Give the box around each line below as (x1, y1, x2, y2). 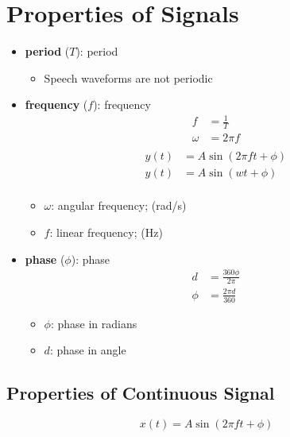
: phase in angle (49, 342, 126, 358)
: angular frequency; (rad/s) (51, 197, 187, 214)
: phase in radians (50, 315, 137, 331)
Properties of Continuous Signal (6, 381, 275, 405)
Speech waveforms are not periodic (44, 69, 213, 86)
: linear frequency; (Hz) (49, 224, 163, 241)
